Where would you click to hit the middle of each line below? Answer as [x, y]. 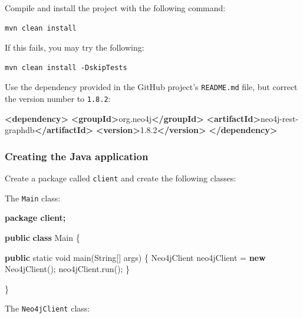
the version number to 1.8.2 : [58, 99]
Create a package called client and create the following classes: [121, 178]
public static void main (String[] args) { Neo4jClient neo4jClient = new [135, 257]
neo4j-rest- [279, 118]
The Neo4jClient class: [47, 308]
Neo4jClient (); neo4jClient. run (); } [67, 269]
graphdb [20, 130]
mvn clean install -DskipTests [66, 67]
